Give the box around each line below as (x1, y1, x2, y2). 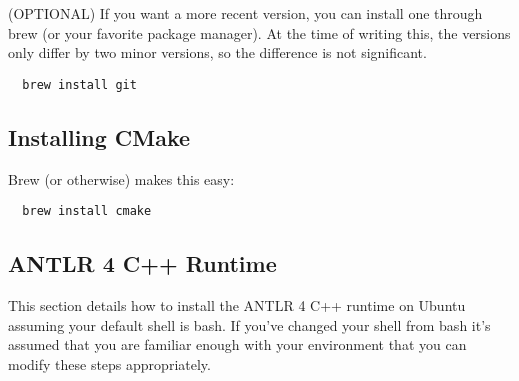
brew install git (22, 77, 137, 92)
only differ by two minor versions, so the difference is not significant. (8, 42, 427, 63)
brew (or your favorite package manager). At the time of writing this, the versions (8, 22, 511, 43)
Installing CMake (8, 121, 191, 152)
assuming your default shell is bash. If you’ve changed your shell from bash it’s (8, 314, 491, 335)
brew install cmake (22, 204, 152, 219)
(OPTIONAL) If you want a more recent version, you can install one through (8, 3, 483, 23)
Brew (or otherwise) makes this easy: (8, 168, 235, 189)
